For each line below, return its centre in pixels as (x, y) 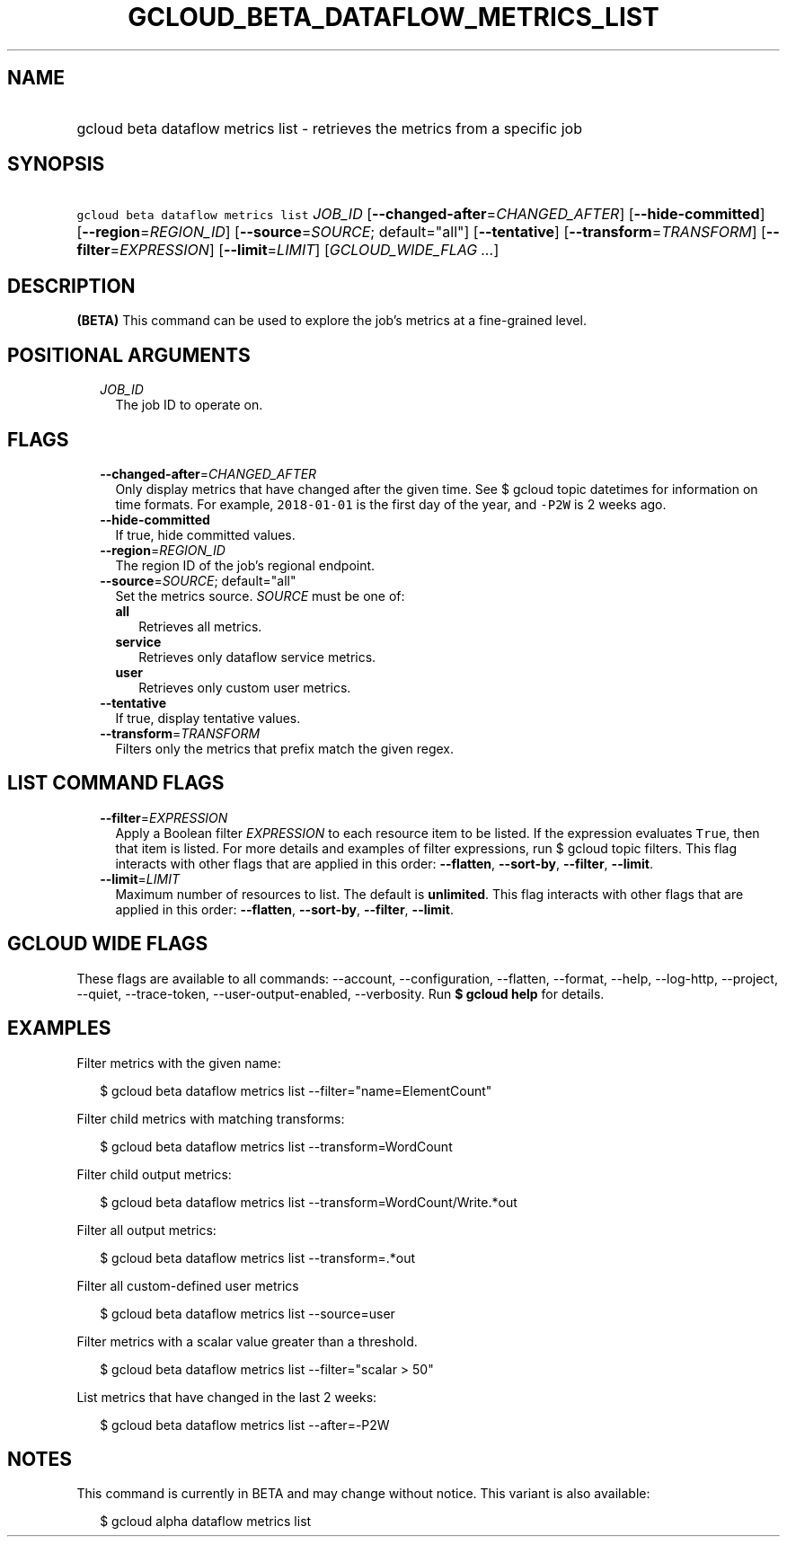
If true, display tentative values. (208, 718)
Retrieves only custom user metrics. (245, 687)
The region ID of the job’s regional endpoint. (245, 565)
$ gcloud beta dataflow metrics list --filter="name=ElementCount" (296, 1090)
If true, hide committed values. (205, 534)
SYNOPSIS (56, 164)
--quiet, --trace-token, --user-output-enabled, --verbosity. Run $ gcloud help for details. (340, 993)
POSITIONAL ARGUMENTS (129, 355)
